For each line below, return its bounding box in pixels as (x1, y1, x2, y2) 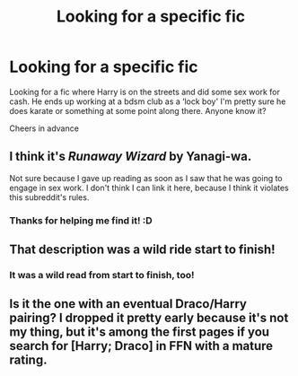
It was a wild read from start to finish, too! (9, 268, 195, 281)
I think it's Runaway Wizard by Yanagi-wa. (9, 149, 252, 164)
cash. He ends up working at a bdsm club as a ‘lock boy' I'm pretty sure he (9, 96, 286, 107)
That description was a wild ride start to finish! (9, 242, 276, 258)
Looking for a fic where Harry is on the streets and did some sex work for (9, 86, 280, 97)
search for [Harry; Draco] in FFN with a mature (9, 338, 274, 354)
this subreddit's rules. (9, 191, 90, 203)
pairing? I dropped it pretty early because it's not (9, 310, 289, 326)
